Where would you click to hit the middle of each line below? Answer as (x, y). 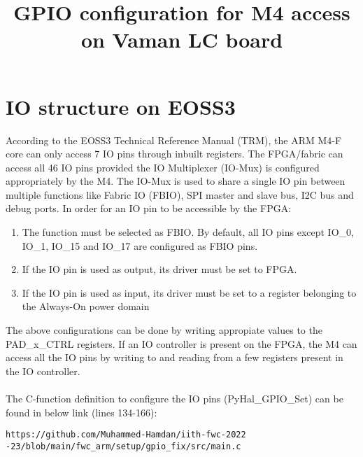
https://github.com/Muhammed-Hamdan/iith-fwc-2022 (126, 435)
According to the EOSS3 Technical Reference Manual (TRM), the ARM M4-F (174, 140)
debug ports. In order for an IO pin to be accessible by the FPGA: (149, 208)
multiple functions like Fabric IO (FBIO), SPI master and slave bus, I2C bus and (180, 194)
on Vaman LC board (182, 40)
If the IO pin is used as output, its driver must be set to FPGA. (159, 269)
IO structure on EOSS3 (121, 106)
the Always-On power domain (86, 306)
